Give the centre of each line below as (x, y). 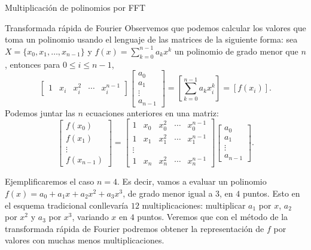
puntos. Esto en (271, 193)
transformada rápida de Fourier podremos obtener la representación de (135, 228)
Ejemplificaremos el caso (50, 181)
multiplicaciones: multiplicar (194, 205)
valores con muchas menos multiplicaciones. (85, 240)
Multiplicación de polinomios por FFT (75, 7)
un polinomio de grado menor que (236, 51)
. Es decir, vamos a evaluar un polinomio (192, 181)
